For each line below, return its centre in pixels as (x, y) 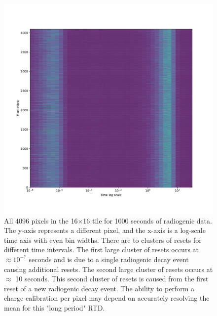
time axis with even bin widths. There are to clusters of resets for (103, 240)
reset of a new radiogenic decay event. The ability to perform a (99, 288)
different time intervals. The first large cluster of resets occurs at (102, 249)
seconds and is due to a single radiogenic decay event (109, 259)
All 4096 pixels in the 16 (41, 220)
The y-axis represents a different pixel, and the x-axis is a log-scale (105, 230)
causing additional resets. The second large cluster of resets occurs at (108, 269)
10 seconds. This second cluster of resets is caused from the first (112, 279)
